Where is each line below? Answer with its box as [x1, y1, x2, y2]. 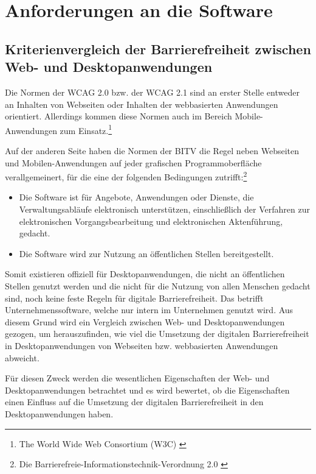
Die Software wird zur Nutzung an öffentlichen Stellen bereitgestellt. [19, 247, 274, 260]
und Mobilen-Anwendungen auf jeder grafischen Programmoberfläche [5, 156, 262, 169]
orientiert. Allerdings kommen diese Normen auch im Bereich [5, 110, 232, 122]
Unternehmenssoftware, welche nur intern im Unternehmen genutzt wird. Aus [5, 303, 294, 316]
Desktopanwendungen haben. [5, 407, 114, 420]
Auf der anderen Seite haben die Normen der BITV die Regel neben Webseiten [5, 144, 300, 157]
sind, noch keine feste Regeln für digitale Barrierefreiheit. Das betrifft [5, 291, 264, 304]
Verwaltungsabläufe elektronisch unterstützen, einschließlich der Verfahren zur [19, 203, 310, 216]
